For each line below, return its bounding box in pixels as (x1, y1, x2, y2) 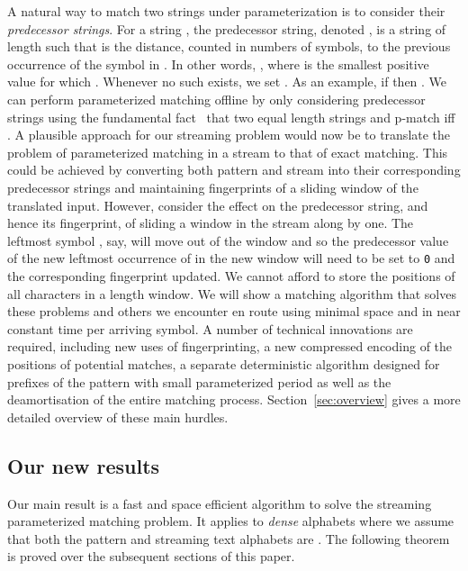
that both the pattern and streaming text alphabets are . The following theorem (7, 529, 450, 548)
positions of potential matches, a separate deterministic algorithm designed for (7, 354, 440, 373)
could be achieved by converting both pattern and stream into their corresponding (7, 160, 461, 179)
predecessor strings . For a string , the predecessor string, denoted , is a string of (7, 19, 446, 38)
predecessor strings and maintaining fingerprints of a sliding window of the (7, 177, 418, 196)
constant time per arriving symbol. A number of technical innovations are (7, 319, 413, 338)
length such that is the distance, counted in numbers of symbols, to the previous (7, 37, 451, 56)
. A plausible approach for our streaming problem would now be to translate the (7, 125, 451, 144)
